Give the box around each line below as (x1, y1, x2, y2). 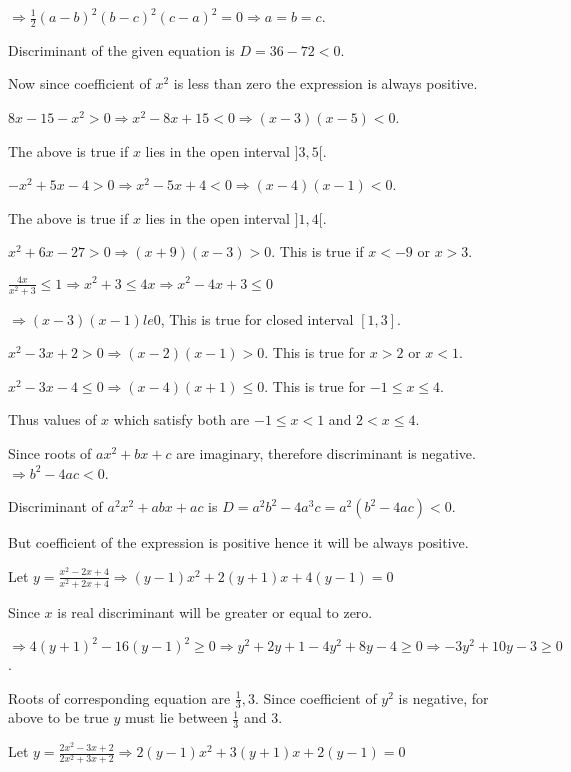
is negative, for (398, 687, 489, 708)
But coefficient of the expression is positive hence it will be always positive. (8, 532, 469, 553)
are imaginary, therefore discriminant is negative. (176, 443, 476, 464)
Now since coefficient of (8, 73, 151, 94)
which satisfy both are (113, 409, 250, 430)
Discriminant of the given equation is (8, 39, 235, 60)
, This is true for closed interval (160, 308, 354, 329)
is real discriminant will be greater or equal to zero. (57, 601, 373, 622)
